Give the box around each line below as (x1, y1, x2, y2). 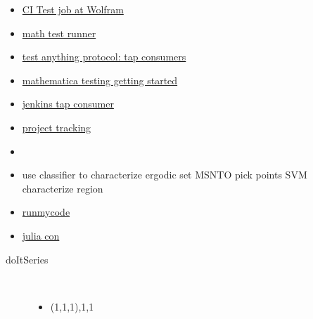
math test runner (22, 25, 96, 40)
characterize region (22, 181, 103, 195)
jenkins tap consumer (22, 96, 114, 111)
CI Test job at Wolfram (22, 2, 124, 16)
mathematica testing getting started (22, 72, 178, 87)
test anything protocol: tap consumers (22, 49, 186, 64)
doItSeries (6, 252, 49, 266)
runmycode (22, 204, 70, 219)
